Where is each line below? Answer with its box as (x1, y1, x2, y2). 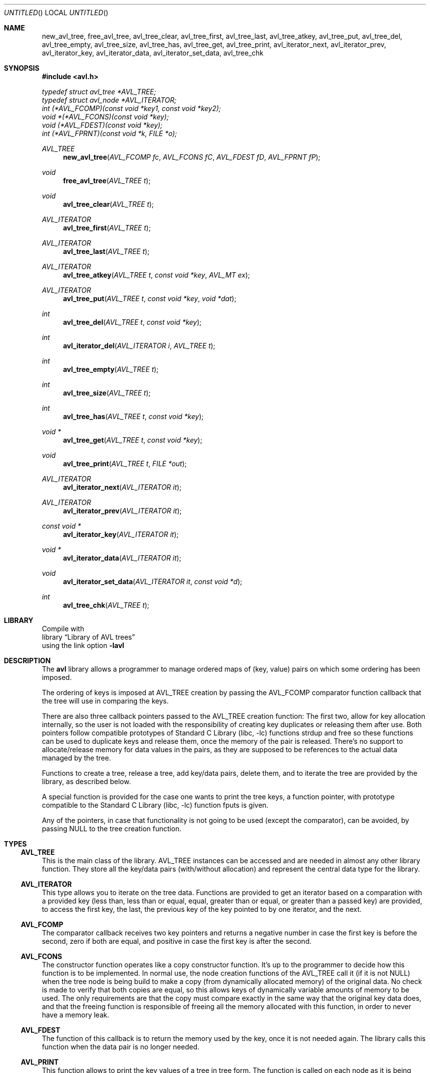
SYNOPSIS (4, 64, 40, 72)
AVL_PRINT (21, 1058, 59, 1066)
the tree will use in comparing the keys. (42, 697, 169, 705)
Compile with (42, 624, 84, 633)
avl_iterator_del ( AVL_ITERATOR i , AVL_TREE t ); (63, 341, 215, 350)
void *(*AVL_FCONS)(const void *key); (42, 113, 169, 121)
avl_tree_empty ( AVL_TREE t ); (63, 365, 159, 373)
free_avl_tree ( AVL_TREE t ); (63, 176, 151, 185)
